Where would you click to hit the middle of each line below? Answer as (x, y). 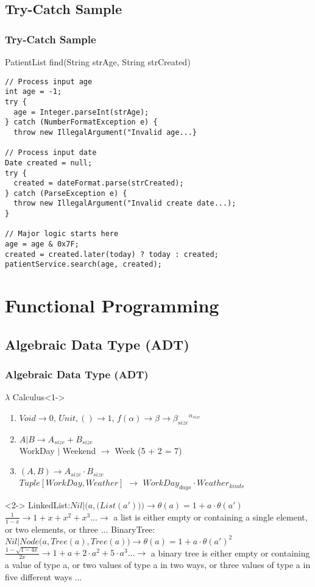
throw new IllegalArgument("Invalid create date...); (125, 203)
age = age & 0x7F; (42, 244)
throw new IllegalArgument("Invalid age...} (105, 132)
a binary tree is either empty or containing (230, 553)
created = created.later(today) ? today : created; (112, 254)
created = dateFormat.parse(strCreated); (99, 183)
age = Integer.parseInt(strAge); (81, 112)
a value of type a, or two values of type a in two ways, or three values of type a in (158, 565)
